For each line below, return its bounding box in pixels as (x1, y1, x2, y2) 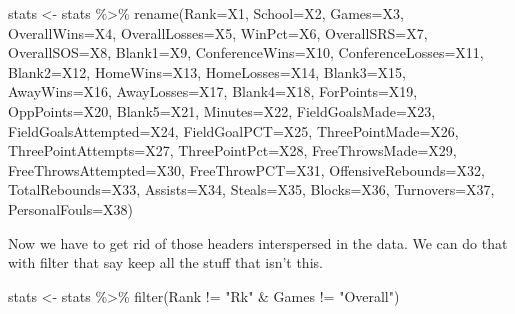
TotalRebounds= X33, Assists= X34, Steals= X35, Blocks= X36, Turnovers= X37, (8, 179, 495, 200)
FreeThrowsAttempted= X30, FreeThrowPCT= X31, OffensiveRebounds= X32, (8, 159, 485, 180)
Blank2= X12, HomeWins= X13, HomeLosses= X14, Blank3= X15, (8, 61, 406, 82)
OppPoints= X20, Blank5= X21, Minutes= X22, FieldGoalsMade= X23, (8, 100, 436, 121)
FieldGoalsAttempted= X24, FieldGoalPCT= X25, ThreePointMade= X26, (8, 120, 459, 141)
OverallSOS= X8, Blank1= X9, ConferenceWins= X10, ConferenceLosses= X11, (8, 42, 484, 63)
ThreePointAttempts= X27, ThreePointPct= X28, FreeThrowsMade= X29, (8, 140, 457, 161)
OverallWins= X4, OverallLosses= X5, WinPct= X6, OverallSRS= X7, (8, 22, 428, 43)
